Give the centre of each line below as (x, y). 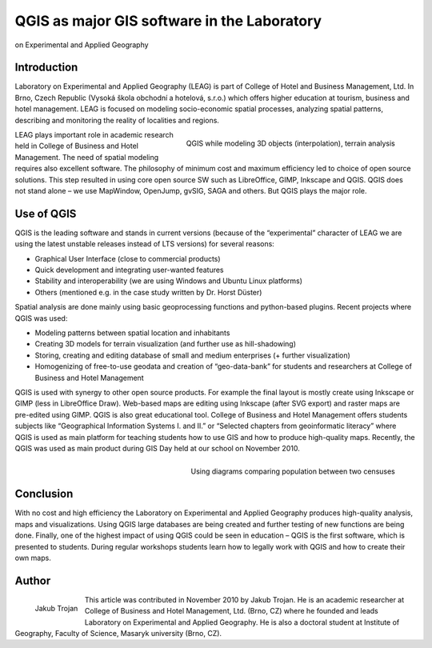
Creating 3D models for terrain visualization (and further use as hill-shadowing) (165, 344)
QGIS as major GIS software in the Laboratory (168, 21)
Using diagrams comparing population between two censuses (293, 471)
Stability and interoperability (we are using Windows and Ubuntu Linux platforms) (169, 281)
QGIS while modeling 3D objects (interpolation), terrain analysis (290, 143)
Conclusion (44, 494)
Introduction (46, 68)
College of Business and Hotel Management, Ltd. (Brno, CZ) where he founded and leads (232, 611)
